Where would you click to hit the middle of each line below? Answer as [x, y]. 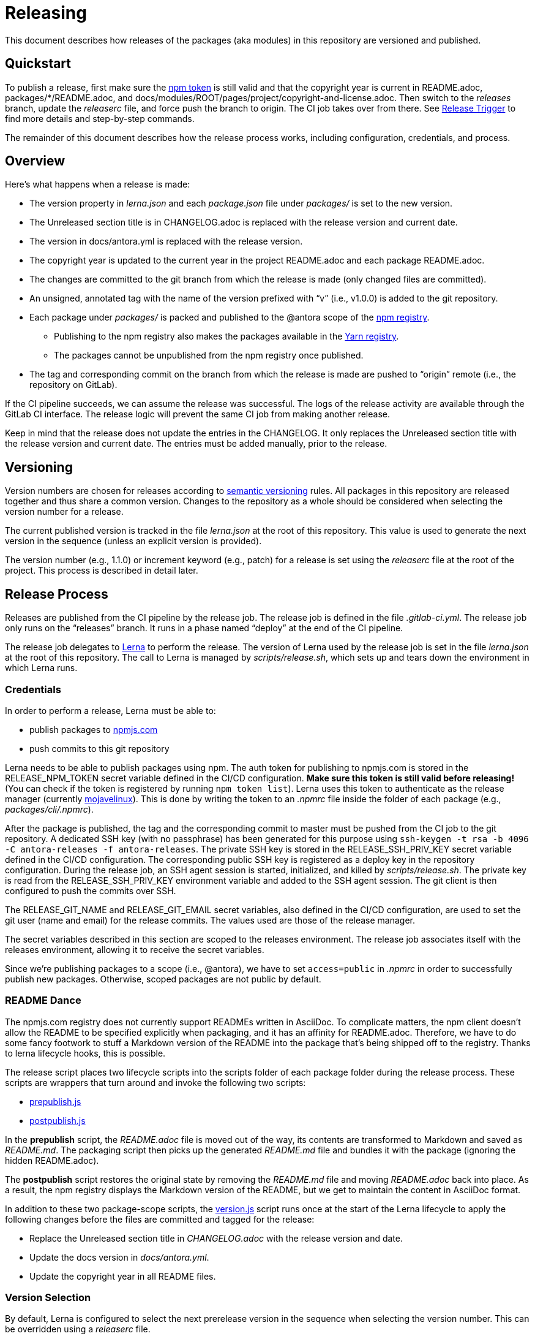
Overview [35, 161]
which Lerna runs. [41, 668]
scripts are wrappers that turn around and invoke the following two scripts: [155, 1082]
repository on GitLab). [73, 385]
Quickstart [38, 64]
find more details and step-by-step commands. [100, 118]
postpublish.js [58, 1120]
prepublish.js [55, 1101]
